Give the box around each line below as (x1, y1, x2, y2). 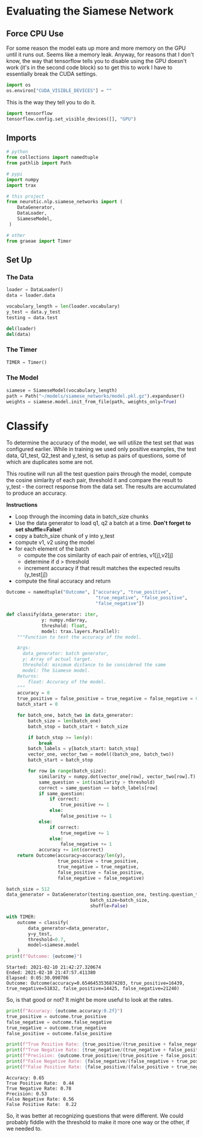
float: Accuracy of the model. (28, 679, 107, 685)
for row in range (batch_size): (28, 768, 107, 774)
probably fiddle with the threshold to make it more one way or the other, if (6, 1118, 190, 1125)
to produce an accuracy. (6, 489, 68, 497)
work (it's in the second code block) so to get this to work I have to (6, 64, 173, 71)
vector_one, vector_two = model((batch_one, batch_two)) (28, 751, 174, 757)
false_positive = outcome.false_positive (6, 1030, 112, 1036)
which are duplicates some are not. (6, 458, 94, 466)
